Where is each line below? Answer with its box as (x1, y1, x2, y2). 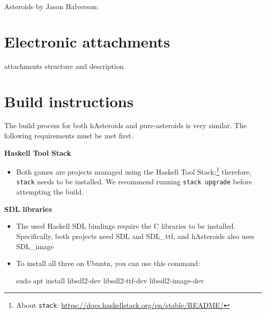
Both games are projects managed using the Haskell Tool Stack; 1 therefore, (16, 165, 252, 177)
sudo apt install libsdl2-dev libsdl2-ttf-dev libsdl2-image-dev (16, 275, 204, 285)
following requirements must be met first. (4, 130, 134, 141)
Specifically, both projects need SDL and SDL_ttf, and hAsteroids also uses (16, 230, 255, 241)
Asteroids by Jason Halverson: (4, 1, 99, 11)
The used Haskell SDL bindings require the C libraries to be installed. (16, 221, 236, 231)
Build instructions (4, 90, 134, 111)
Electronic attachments (4, 31, 170, 52)
